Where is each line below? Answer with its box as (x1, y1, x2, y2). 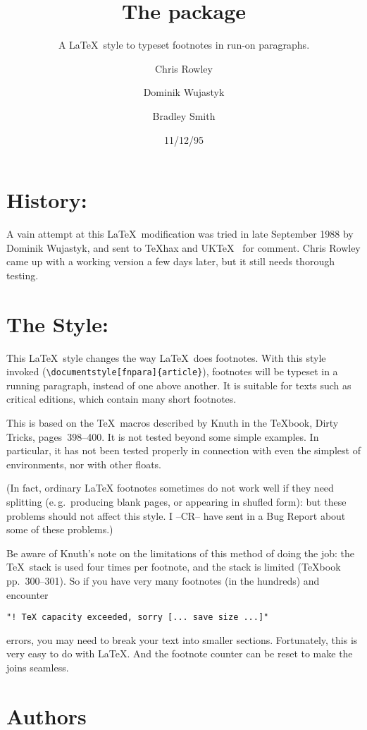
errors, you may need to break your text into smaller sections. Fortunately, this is (6, 632, 358, 647)
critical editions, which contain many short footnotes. (6, 391, 237, 406)
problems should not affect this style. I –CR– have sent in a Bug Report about (6, 508, 346, 523)
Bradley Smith (152, 108, 216, 123)
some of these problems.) (6, 522, 113, 537)
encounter (6, 587, 49, 602)
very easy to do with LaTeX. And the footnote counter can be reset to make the (6, 646, 353, 661)
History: (6, 185, 87, 214)
